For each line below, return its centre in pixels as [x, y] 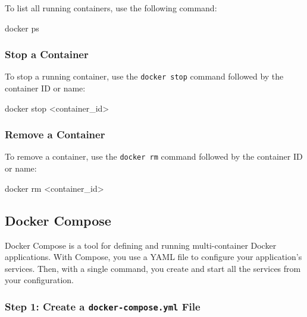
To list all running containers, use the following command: [111, 8]
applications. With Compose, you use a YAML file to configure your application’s [153, 257]
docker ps [22, 28]
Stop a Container [47, 54]
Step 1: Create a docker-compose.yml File [103, 306]
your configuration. [40, 280]
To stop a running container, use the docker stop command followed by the [144, 76]
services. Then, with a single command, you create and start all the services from [153, 268]
